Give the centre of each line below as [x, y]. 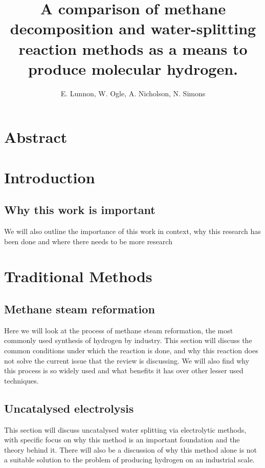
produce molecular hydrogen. [133, 68]
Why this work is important [80, 210]
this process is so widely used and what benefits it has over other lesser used [124, 370]
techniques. [21, 380]
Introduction [50, 177]
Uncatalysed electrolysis [69, 408]
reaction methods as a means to [133, 48]
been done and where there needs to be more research [88, 241]
